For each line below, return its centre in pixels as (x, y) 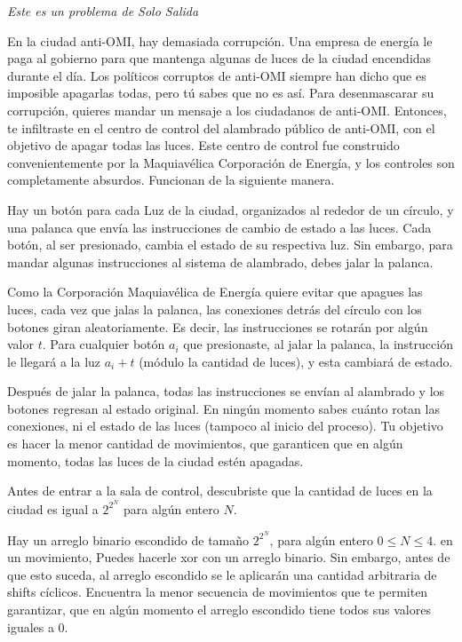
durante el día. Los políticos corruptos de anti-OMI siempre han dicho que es (217, 75)
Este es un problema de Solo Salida (103, 11)
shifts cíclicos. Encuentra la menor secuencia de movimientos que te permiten (218, 592)
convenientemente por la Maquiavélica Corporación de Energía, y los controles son (231, 162)
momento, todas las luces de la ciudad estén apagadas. (155, 460)
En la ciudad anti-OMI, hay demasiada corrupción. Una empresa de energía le (220, 40)
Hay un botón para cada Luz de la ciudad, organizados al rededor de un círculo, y (231, 209)
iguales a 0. (38, 626)
